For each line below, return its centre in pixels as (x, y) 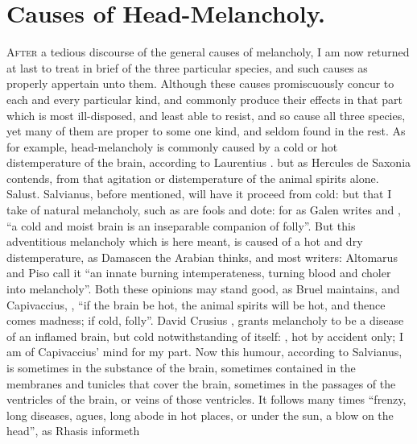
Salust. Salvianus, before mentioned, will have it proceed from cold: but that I (199, 194)
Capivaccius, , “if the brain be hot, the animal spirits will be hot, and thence (196, 304)
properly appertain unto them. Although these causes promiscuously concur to (200, 83)
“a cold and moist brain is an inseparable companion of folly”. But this (181, 225)
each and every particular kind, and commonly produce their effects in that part (204, 99)
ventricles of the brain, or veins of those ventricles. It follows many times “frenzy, (206, 399)
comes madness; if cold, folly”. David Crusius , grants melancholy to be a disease (205, 320)
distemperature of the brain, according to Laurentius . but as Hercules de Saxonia (209, 162)
